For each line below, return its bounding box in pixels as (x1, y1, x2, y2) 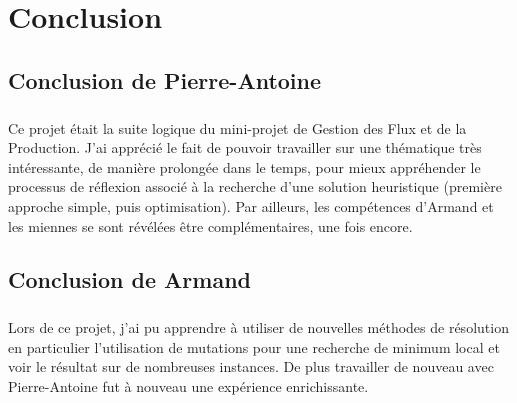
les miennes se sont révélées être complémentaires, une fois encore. (8, 215, 413, 236)
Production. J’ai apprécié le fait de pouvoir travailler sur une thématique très (8, 137, 482, 158)
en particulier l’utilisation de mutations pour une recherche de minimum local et (8, 336, 500, 357)
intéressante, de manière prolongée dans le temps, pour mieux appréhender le (8, 156, 481, 177)
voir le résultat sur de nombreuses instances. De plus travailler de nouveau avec (8, 356, 494, 377)
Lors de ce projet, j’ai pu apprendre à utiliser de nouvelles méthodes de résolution (8, 317, 509, 338)
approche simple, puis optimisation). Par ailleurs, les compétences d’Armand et (8, 195, 494, 216)
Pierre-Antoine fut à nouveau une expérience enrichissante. (8, 376, 369, 397)
